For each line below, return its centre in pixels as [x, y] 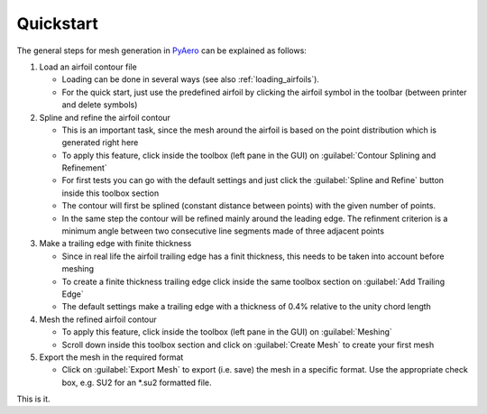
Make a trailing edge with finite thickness [115, 244]
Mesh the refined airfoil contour [98, 319]
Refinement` [84, 168]
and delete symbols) [100, 105]
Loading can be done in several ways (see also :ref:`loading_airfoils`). [191, 79]
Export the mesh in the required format [111, 357]
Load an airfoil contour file [88, 67]
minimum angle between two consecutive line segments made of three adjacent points [223, 231]
